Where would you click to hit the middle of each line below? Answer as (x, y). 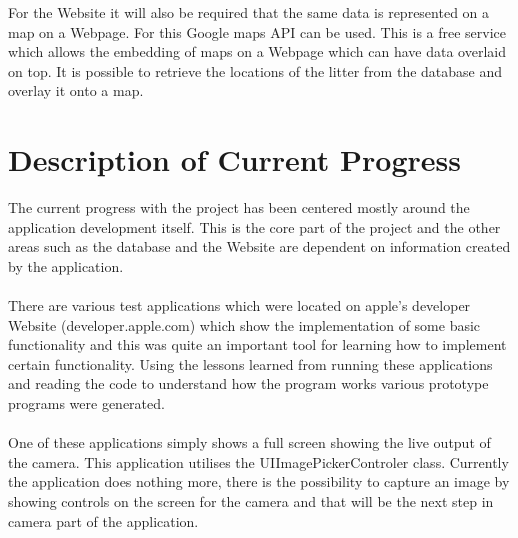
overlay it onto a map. (76, 90)
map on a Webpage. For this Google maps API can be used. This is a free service (257, 31)
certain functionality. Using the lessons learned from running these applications (250, 363)
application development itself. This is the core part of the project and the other (254, 226)
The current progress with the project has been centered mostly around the (239, 207)
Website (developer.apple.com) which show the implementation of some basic (244, 324)
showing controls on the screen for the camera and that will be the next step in (251, 501)
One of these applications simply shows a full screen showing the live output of (249, 442)
